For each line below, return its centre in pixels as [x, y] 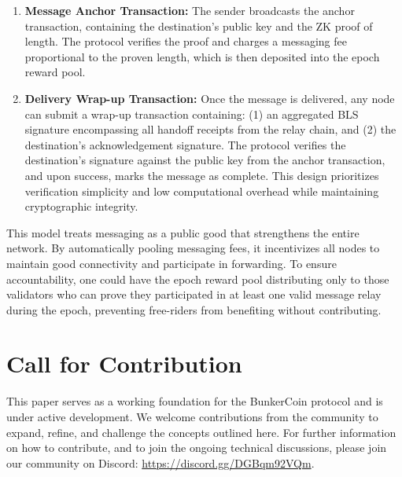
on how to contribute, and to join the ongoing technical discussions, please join [197, 448]
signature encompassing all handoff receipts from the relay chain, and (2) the [210, 129]
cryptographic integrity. [81, 206]
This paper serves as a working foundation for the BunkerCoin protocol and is [195, 401]
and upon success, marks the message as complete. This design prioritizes [202, 175]
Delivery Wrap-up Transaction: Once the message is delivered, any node [210, 98]
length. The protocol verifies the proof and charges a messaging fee [186, 41]
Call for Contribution [124, 363]
